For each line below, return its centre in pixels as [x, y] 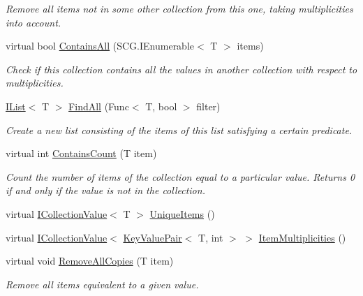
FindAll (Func [99, 106]
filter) [208, 106]
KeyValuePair [153, 237]
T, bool [161, 106]
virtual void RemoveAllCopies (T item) [90, 261]
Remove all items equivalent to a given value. [102, 284]
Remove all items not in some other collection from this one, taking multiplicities [179, 8]
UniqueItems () [182, 213]
